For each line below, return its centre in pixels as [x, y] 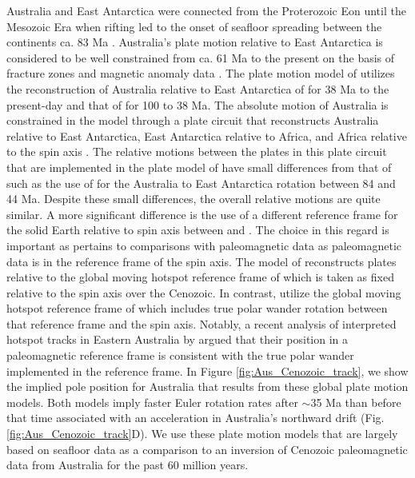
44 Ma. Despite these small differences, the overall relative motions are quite [194, 199]
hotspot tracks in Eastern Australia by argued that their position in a [178, 339]
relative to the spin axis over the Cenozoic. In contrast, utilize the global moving [204, 292]
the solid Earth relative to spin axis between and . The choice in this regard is [198, 230]
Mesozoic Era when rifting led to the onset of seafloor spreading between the [194, 26]
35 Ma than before [356, 402]
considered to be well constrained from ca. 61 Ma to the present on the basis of [201, 57]
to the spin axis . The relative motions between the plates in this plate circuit [197, 151]
